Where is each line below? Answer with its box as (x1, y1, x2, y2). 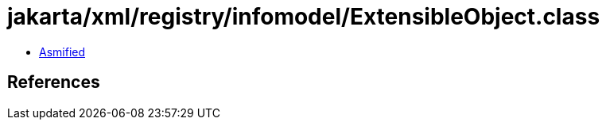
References (7, 72, 100, 93)
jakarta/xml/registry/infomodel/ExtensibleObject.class (7, 3, 600, 30)
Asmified (39, 44, 86, 59)
